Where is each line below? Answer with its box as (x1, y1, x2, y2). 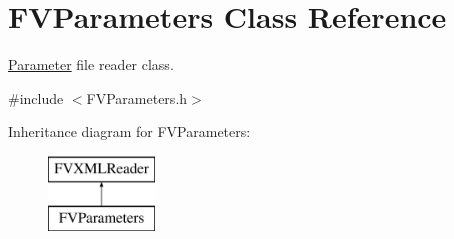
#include (8, 87, 64, 108)
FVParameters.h (86, 87, 188, 108)
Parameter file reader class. (8, 54, 174, 75)
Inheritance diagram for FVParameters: (8, 121, 251, 142)
